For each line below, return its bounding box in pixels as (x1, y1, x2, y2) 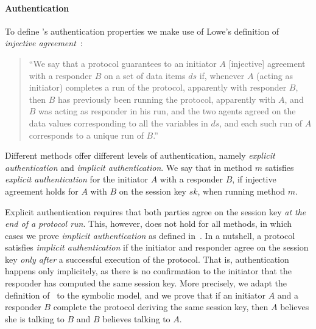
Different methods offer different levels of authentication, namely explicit (5, 149, 275, 162)
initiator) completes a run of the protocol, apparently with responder (29, 81, 287, 94)
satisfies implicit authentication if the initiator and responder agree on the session (5, 241, 309, 254)
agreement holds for (5, 184, 79, 197)
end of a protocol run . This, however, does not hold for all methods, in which (5, 217, 292, 230)
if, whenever (199, 69, 245, 81)
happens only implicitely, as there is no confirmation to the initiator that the (5, 265, 292, 277)
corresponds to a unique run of (29, 128, 144, 141)
